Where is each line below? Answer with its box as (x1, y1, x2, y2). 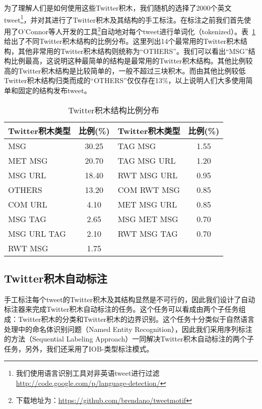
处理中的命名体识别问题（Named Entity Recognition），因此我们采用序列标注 (4, 323, 252, 334)
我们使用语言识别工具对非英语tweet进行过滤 (16, 368, 160, 378)
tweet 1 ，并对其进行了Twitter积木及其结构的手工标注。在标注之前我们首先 (4, 13, 244, 25)
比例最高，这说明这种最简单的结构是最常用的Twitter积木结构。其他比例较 (11, 55, 253, 66)
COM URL (8, 198, 47, 210)
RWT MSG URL (117, 169, 178, 181)
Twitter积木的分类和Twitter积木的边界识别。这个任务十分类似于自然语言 (18, 314, 255, 324)
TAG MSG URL (117, 154, 176, 166)
